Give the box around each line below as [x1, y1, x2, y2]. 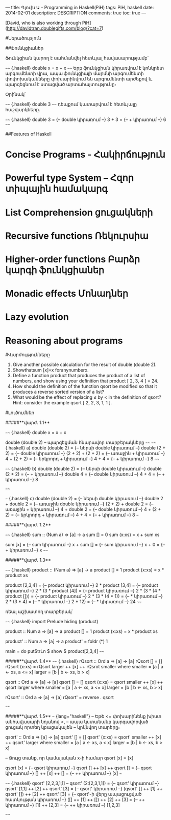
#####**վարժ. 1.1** [5, 420, 50, 426]
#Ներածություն [5, 35, 42, 41]
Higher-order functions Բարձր [5, 253, 140, 265]
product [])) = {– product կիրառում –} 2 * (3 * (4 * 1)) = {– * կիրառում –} [5, 593, 163, 599]
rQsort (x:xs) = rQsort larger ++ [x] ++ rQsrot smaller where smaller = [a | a [5, 664, 163, 670]
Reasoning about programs [5, 335, 124, 346]
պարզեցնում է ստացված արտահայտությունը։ [5, 81, 116, 87]
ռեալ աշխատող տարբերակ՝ [5, 608, 73, 614]
